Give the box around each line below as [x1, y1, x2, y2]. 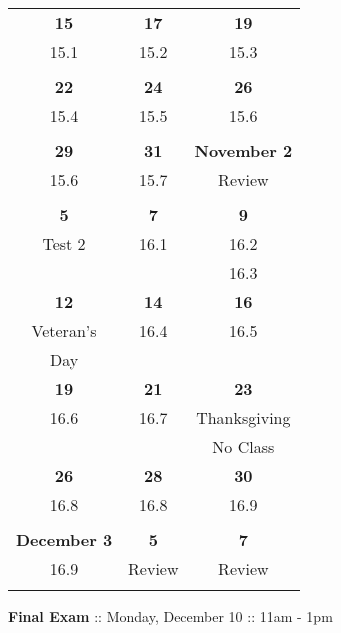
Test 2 [42, 232, 86, 255]
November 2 [194, 139, 293, 162]
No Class [212, 435, 275, 458]
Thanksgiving [196, 406, 291, 429]
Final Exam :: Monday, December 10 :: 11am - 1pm [8, 606, 333, 626]
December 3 [16, 528, 113, 551]
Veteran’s [31, 319, 97, 342]
